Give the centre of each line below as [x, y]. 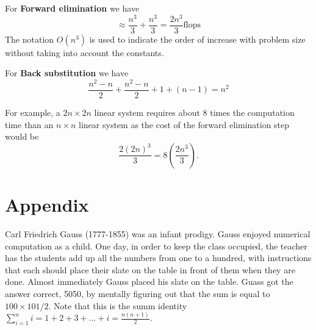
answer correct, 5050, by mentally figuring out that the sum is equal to [138, 293]
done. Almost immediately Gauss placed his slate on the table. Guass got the [149, 282]
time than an [29, 124]
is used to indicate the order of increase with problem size [197, 39]
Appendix [47, 205]
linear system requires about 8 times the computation [194, 113]
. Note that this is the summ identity [118, 305]
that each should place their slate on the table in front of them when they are [150, 269]
